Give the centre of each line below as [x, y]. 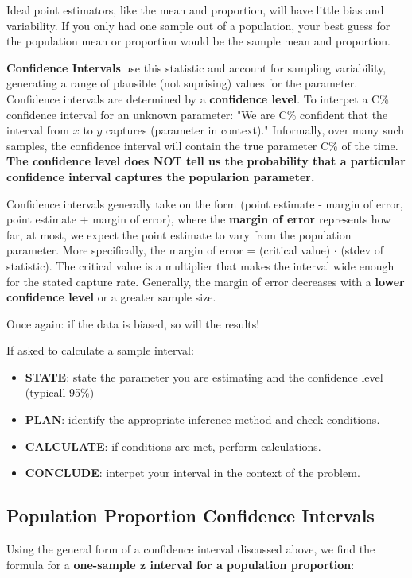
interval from [38, 130]
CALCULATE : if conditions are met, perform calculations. [173, 446]
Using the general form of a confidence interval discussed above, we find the [191, 549]
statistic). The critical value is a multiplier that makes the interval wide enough [200, 265]
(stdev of [362, 250]
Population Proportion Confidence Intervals [190, 516]
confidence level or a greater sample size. [111, 297]
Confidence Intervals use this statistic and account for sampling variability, [196, 67]
